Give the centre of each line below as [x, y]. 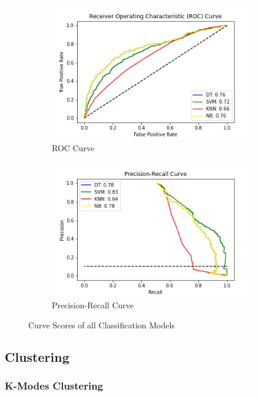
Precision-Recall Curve [93, 305]
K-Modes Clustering [54, 386]
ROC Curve [73, 147]
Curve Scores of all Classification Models [102, 325]
